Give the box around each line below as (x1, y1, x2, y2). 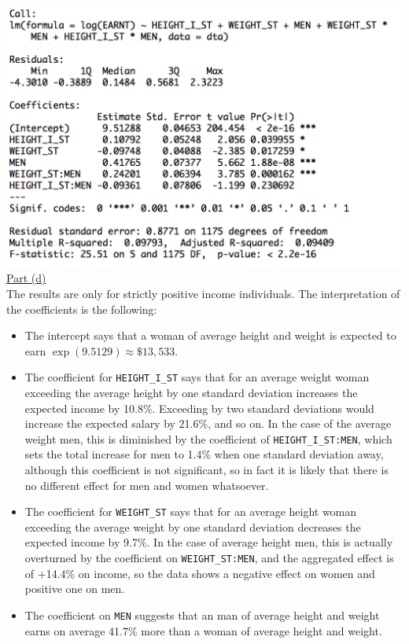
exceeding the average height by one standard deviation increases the (24, 384, 358, 400)
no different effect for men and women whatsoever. (24, 477, 269, 493)
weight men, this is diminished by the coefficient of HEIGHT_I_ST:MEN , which (24, 430, 392, 447)
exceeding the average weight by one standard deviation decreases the (24, 518, 361, 535)
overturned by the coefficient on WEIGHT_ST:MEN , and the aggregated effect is (24, 550, 394, 566)
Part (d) (6, 270, 46, 286)
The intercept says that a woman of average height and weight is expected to (24, 327, 396, 344)
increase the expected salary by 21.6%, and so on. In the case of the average (24, 415, 392, 432)
